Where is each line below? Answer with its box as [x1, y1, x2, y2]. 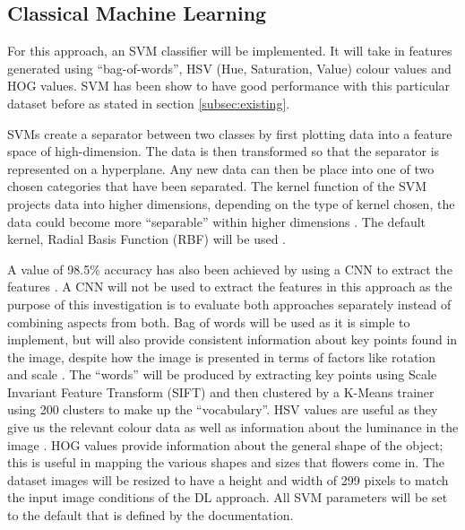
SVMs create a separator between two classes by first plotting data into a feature [7, 124, 452, 143]
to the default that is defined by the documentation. [7, 506, 294, 525]
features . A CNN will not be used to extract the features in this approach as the [7, 277, 452, 296]
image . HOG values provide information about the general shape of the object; [7, 435, 443, 454]
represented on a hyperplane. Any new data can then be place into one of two [7, 159, 435, 178]
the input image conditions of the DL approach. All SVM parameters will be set [7, 488, 448, 507]
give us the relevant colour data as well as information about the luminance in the [7, 418, 459, 437]
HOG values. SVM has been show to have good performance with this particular [7, 76, 451, 95]
